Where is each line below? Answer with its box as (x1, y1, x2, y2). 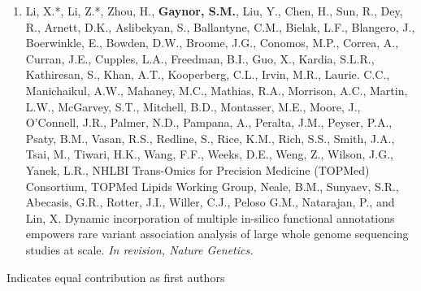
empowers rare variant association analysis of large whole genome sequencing (25, 225, 409, 242)
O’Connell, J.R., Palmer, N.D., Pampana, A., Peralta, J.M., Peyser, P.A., (25, 114, 393, 131)
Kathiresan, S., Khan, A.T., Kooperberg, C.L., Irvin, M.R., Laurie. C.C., (25, 66, 390, 83)
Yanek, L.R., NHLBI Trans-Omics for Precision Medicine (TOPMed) (25, 161, 370, 178)
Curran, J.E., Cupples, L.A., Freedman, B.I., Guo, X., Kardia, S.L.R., (25, 50, 375, 67)
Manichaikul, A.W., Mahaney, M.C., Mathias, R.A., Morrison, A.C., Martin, (25, 81, 408, 98)
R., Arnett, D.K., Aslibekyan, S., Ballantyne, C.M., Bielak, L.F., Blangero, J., (25, 18, 415, 35)
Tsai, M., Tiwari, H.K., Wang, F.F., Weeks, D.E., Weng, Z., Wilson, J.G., (25, 145, 393, 163)
